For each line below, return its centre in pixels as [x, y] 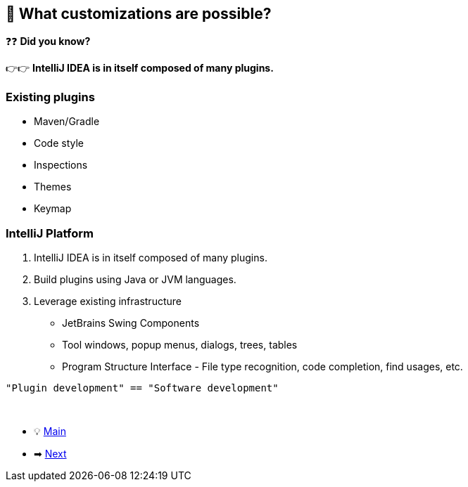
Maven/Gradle [67, 122]
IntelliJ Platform [50, 233]
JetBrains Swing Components [131, 323]
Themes [53, 187]
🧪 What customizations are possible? [139, 14]
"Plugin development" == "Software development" [142, 388]
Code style [59, 143]
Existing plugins [50, 97]
